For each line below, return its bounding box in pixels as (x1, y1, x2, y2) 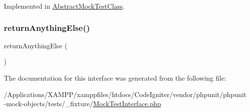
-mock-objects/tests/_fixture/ (4, 98, 94, 109)
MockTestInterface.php (93, 98, 161, 109)
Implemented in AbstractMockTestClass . (4, 1, 125, 11)
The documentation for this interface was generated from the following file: (4, 73, 226, 83)
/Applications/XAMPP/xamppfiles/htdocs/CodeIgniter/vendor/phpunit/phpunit (4, 89, 247, 99)
